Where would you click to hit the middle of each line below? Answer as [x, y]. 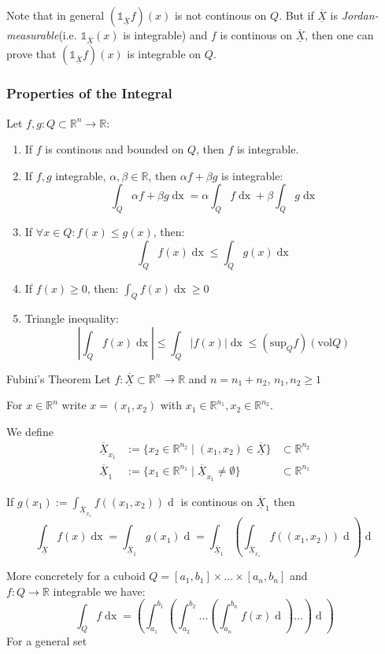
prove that [31, 54]
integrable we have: [99, 591]
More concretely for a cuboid [76, 576]
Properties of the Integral [89, 93]
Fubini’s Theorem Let [59, 378]
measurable [33, 35]
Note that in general [56, 15]
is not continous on [220, 15]
